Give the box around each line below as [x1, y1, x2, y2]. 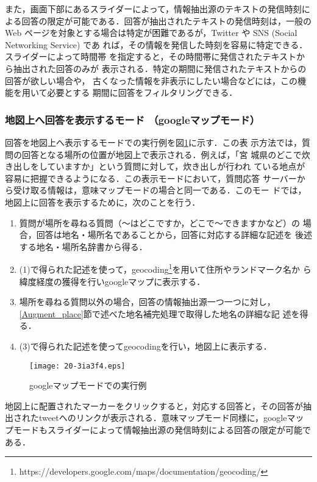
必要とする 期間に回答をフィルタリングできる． [47, 86, 238, 99]
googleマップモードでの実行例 [29, 379, 147, 392]
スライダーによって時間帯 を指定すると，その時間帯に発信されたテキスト [5, 50, 296, 63]
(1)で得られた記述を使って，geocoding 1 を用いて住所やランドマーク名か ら [19, 261, 312, 275]
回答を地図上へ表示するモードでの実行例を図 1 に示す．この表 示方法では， [5, 135, 302, 148]
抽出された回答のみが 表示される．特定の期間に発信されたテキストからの [13, 62, 307, 74]
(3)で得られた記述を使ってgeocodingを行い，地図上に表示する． [19, 339, 272, 352]
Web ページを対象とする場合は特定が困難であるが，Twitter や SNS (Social [5, 26, 297, 39]
